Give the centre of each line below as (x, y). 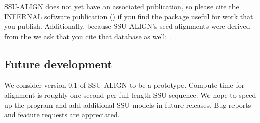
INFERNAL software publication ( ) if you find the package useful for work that (129, 16)
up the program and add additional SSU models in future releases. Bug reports (128, 104)
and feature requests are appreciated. (62, 115)
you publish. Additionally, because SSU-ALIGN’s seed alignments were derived (127, 26)
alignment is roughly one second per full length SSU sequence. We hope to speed (130, 95)
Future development (58, 63)
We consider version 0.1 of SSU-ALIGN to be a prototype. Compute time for (124, 85)
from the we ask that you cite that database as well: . (88, 36)
